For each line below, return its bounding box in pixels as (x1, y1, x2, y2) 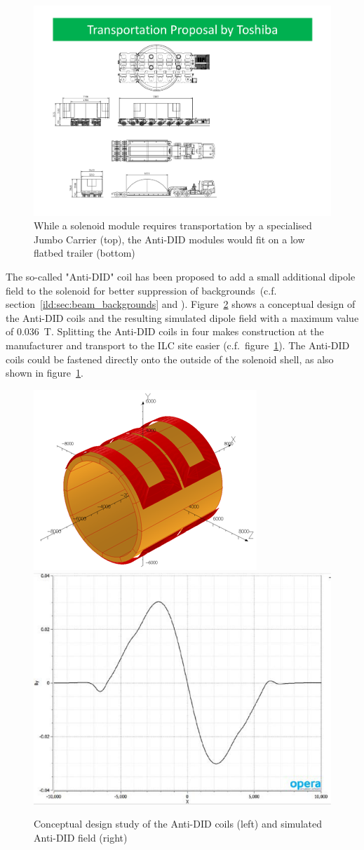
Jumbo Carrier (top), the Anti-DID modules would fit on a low (34, 231, 305, 246)
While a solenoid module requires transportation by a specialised (34, 218, 312, 233)
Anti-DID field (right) (34, 830, 128, 844)
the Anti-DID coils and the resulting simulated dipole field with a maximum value (6, 310, 359, 325)
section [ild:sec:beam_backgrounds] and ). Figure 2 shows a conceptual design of (6, 297, 356, 311)
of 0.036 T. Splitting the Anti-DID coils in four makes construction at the (6, 324, 324, 339)
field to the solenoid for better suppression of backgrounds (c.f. (6, 283, 277, 297)
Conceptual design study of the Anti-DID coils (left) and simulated (34, 816, 322, 831)
